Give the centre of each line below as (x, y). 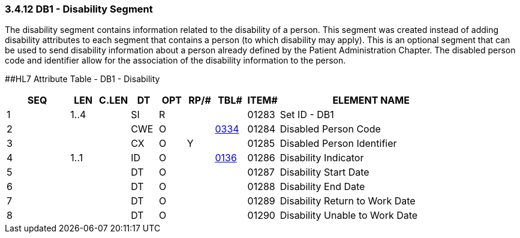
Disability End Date (322, 187)
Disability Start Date (324, 172)
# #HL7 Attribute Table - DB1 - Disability (82, 79)
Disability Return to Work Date (348, 201)
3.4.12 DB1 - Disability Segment (79, 9)
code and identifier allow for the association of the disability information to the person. (175, 61)
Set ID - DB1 (307, 115)
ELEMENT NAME (371, 100)
